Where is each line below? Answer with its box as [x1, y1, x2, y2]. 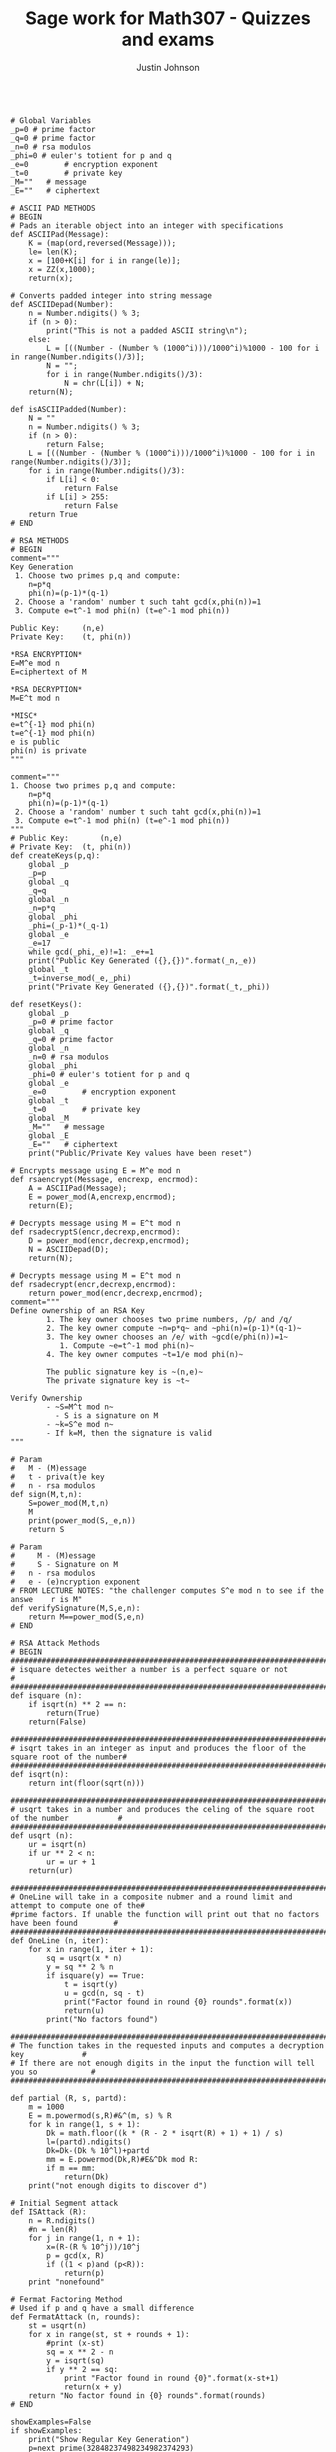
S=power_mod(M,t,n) [28, 1498, 110, 1508]
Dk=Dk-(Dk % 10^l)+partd [46, 2145, 150, 2156]
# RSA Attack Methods [10, 1638, 101, 1648]
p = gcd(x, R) [46, 2250, 105, 2261]
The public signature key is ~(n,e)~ [46, 1367, 203, 1377]
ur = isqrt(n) [28, 1839, 87, 1849]
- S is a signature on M [54, 1410, 159, 1421]
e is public [10, 737, 60, 747]
